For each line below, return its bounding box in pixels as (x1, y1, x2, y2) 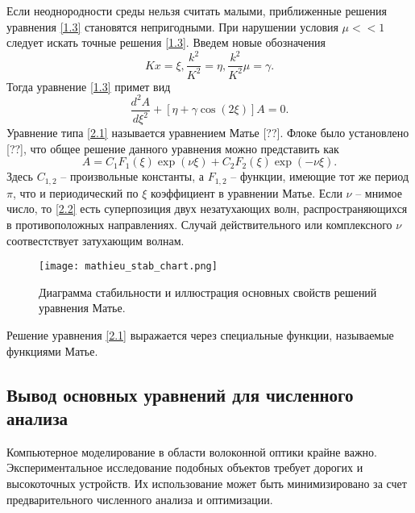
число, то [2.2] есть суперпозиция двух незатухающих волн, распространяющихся (6, 200, 408, 217)
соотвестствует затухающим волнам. (6, 231, 185, 248)
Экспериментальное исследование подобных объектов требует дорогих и (6, 459, 363, 476)
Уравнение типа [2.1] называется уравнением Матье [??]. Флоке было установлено (6, 124, 409, 141)
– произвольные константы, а (60, 168, 205, 185)
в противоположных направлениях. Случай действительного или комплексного (6, 216, 392, 233)
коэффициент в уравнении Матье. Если (150, 184, 342, 201)
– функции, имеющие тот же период (230, 168, 409, 185)
